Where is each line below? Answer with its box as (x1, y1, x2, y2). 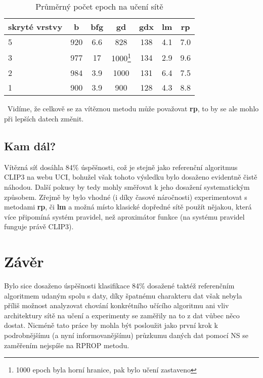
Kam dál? (4, 138, 56, 153)
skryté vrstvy (8, 21, 63, 32)
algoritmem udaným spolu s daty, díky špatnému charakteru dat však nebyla (4, 290, 242, 301)
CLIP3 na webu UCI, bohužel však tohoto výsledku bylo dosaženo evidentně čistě (4, 172, 257, 182)
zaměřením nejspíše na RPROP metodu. (4, 340, 129, 350)
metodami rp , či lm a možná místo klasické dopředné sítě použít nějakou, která (4, 201, 252, 212)
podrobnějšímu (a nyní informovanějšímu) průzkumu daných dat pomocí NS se (4, 329, 249, 340)
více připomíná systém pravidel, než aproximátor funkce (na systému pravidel (4, 211, 245, 222)
